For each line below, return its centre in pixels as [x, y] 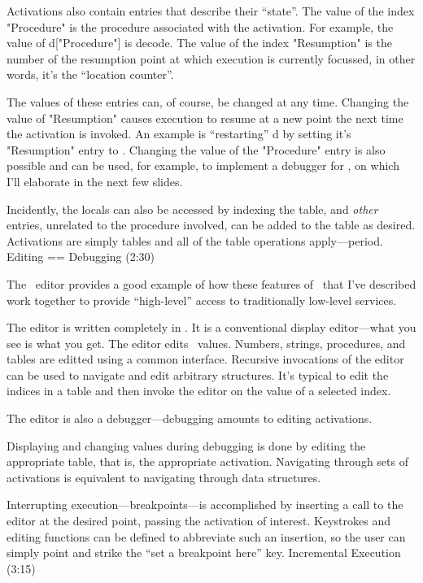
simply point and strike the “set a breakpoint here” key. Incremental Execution [204, 553]
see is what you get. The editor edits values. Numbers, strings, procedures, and [206, 343]
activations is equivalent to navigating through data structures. [164, 477]
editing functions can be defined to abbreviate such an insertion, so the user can [206, 536]
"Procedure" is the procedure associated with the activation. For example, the [200, 26]
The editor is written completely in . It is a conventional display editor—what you [211, 327]
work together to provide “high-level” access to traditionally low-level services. [202, 300]
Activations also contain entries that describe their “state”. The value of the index [211, 11]
